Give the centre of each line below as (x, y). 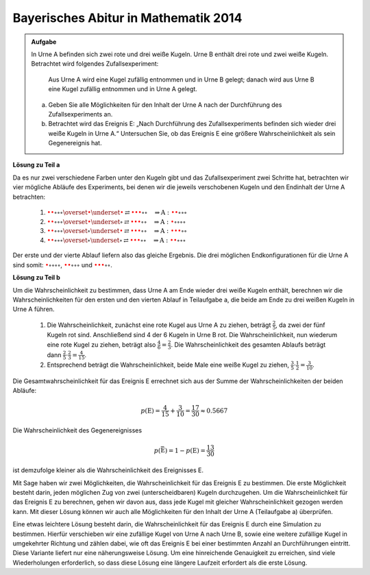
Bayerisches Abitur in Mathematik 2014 (127, 18)
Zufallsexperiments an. (81, 114)
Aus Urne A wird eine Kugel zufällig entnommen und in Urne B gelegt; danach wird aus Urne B (181, 79)
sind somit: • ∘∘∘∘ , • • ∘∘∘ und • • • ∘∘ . (62, 265)
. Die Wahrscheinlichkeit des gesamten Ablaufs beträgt (248, 344)
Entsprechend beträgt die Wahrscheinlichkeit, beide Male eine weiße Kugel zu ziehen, (168, 365)
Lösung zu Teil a (36, 165)
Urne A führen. (34, 309)
